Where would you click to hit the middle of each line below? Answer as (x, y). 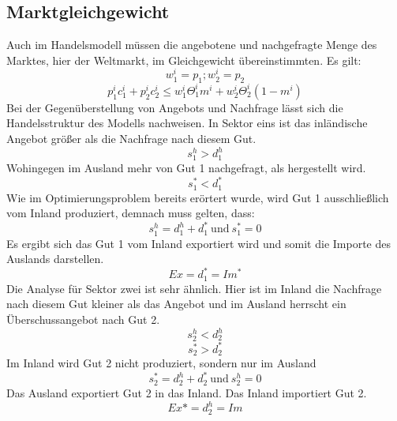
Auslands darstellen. (55, 259)
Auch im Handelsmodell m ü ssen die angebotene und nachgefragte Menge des (192, 45)
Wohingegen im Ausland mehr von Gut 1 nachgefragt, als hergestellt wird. (186, 168)
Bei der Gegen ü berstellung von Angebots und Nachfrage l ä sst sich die (175, 107)
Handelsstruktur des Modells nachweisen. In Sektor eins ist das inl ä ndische (187, 123)
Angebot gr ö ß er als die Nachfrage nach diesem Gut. (131, 138)
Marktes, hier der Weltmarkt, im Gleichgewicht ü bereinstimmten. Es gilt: (184, 60)
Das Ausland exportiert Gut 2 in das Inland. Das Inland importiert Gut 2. (187, 393)
